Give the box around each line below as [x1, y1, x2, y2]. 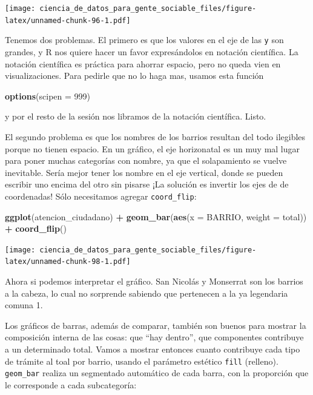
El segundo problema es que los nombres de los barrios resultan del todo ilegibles [5, 130, 306, 143]
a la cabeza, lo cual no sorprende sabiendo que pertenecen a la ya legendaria [5, 286, 288, 299]
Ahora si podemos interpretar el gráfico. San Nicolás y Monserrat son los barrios [5, 275, 303, 288]
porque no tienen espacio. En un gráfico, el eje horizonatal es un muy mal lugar [5, 142, 300, 155]
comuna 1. [5, 299, 43, 311]
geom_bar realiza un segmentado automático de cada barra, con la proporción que [5, 366, 309, 379]
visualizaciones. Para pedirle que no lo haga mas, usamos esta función [5, 69, 264, 82]
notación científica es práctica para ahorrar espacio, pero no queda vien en [5, 57, 281, 70]
